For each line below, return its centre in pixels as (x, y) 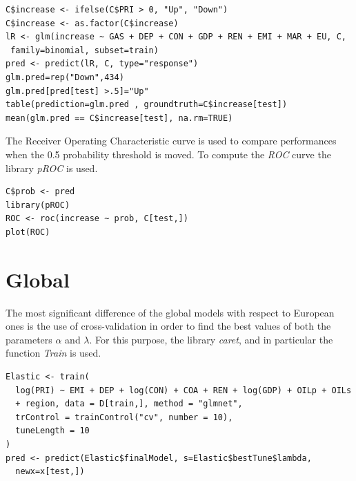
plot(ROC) (28, 232)
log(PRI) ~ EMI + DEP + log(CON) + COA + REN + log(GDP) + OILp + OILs (184, 390)
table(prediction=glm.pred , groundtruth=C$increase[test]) (147, 105)
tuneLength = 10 (52, 431)
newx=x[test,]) (50, 472)
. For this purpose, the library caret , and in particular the (211, 339)
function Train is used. (53, 353)
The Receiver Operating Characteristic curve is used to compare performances (171, 141)
